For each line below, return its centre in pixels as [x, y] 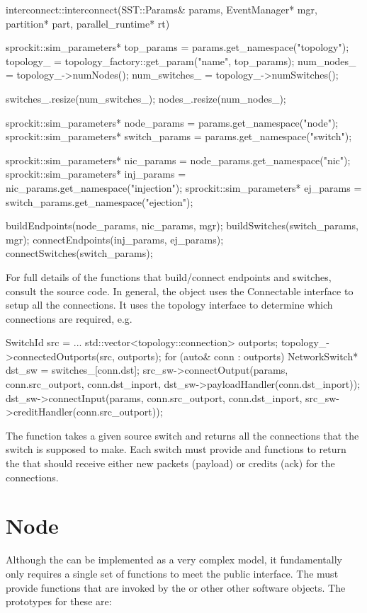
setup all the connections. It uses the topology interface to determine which [169, 305]
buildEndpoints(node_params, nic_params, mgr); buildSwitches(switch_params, [182, 225]
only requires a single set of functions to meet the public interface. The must [172, 573]
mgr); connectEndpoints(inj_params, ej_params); [115, 239]
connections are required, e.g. [69, 318]
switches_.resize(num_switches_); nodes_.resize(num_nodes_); [146, 98]
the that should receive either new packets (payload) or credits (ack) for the [170, 463]
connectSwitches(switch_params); [79, 253]
